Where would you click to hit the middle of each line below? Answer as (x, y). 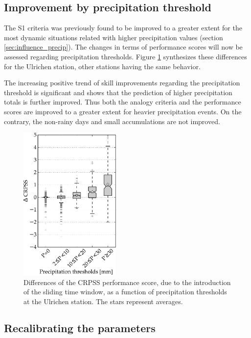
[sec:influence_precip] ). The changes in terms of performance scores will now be (123, 47)
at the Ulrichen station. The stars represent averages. (103, 301)
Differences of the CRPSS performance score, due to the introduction (127, 282)
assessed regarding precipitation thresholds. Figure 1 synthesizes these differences (125, 56)
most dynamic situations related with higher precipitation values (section (114, 37)
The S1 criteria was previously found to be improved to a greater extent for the (123, 28)
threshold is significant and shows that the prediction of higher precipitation (118, 92)
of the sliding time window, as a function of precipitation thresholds (125, 292)
